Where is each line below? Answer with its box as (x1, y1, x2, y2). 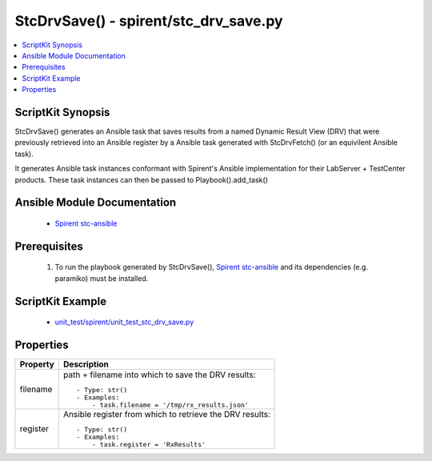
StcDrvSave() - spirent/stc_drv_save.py (14, 12, 283, 30)
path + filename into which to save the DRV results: (62, 369, 256, 380)
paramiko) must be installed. (54, 273, 149, 283)
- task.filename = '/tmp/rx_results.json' (92, 401, 250, 410)
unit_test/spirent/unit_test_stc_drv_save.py (54, 317, 194, 327)
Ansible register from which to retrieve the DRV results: (62, 409, 271, 420)
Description (62, 359, 110, 370)
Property (19, 359, 55, 370)
